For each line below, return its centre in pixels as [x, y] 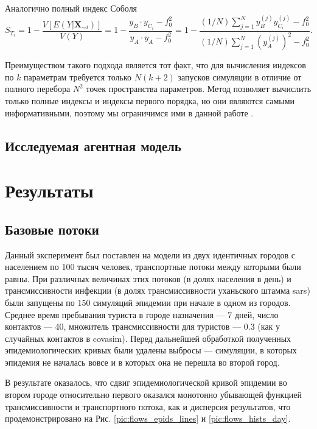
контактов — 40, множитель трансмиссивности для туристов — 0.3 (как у [143, 326]
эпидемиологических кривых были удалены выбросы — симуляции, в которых [151, 350]
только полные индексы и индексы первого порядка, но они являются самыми [150, 100]
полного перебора [38, 89]
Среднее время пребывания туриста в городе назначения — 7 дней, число [142, 314]
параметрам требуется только [78, 76]
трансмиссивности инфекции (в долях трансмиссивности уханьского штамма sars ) [158, 290]
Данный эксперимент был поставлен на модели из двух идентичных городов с [150, 254]
